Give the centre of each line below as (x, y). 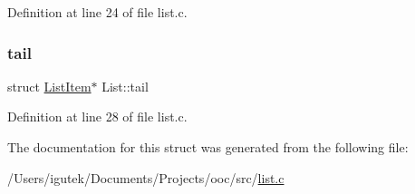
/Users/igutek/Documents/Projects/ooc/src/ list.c (146, 177)
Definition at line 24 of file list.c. (97, 12)
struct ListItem (49, 86)
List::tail (125, 86)
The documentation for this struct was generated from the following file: (208, 147)
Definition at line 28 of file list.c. (97, 116)
